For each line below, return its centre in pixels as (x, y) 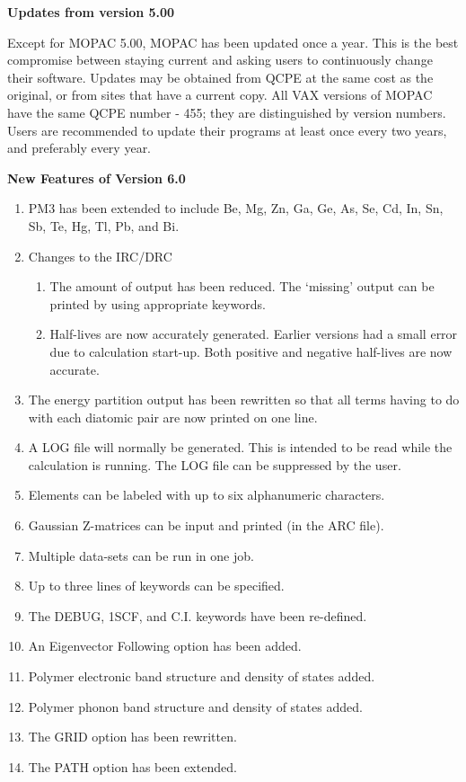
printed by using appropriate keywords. (158, 303)
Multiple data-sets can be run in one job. (141, 555)
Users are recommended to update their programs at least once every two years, (227, 130)
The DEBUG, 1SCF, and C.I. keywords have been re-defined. (198, 615)
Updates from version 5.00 (91, 12)
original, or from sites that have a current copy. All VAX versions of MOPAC (220, 95)
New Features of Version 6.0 (97, 178)
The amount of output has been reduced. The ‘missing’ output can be (242, 286)
